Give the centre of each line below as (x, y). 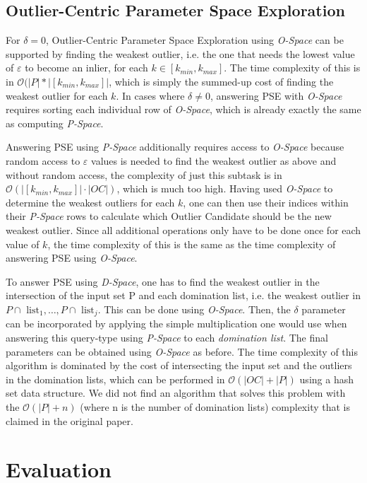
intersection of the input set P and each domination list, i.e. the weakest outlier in (183, 295)
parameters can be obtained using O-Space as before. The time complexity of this (182, 351)
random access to (43, 160)
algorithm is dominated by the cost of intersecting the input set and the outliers (179, 365)
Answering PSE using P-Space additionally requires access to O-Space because (175, 147)
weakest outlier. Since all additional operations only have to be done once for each (183, 229)
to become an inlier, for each (86, 68)
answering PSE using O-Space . (72, 258)
